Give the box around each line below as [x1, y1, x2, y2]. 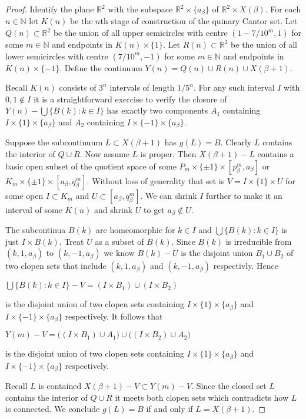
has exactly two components [107, 104, 208, 117]
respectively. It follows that [65, 310, 163, 322]
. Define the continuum [59, 61, 142, 74]
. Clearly [220, 136, 252, 148]
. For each [265, 3, 301, 15]
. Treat [59, 235, 84, 247]
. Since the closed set [191, 380, 267, 392]
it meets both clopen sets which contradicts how [115, 391, 289, 403]
